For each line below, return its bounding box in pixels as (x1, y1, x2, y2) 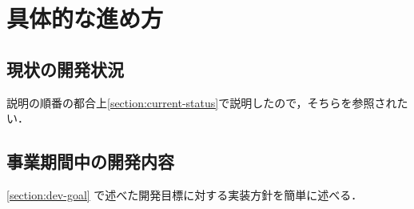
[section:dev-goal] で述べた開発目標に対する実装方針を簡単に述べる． (6, 186, 363, 203)
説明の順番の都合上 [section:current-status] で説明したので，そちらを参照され (6, 94, 397, 111)
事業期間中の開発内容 (6, 149, 174, 174)
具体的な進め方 (6, 2, 164, 34)
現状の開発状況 (6, 56, 124, 81)
